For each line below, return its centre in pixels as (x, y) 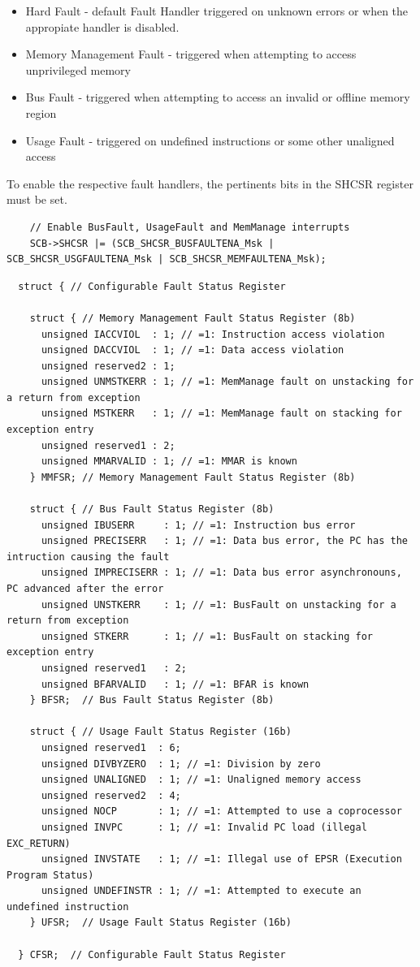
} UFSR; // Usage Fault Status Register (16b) (160, 923)
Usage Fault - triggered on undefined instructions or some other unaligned (210, 140)
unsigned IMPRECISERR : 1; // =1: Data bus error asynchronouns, (221, 573)
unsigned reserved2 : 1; (108, 366)
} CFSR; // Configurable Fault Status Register (152, 954)
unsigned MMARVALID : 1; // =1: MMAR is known (169, 462)
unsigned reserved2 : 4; (111, 795)
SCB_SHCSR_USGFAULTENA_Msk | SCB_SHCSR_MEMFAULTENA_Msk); (167, 259)
